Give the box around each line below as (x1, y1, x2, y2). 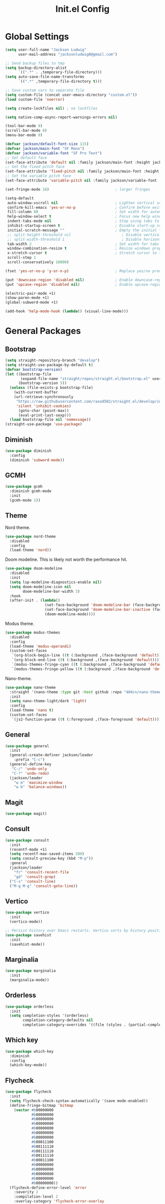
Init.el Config (55, 3, 110, 15)
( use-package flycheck (5, 1089, 52, 1095)
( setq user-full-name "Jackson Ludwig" (5, 47, 87, 52)
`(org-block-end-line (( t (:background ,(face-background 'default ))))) (11, 657, 164, 662)
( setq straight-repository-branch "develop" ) (5, 358, 100, 363)
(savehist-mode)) (9, 942, 45, 947)
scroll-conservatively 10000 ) (7, 260, 69, 265)
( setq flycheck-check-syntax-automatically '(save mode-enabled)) (9, 1098, 148, 1103)
